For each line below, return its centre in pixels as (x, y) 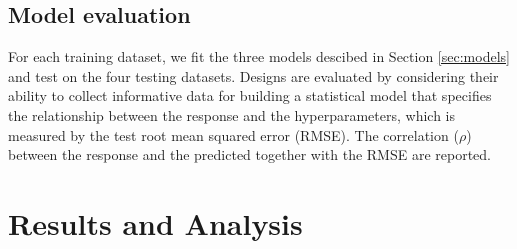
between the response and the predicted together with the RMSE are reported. (249, 154)
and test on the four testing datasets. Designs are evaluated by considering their (253, 75)
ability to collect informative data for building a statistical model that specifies (250, 95)
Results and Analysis (155, 222)
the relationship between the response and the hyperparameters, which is (232, 114)
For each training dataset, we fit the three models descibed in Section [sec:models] (259, 56)
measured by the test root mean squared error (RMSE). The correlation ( (233, 134)
